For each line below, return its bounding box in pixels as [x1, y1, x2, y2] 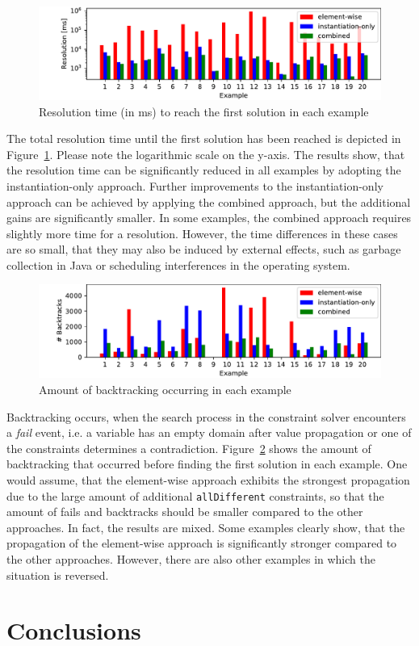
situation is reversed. [6, 566, 109, 583]
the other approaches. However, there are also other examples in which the [6, 551, 375, 567]
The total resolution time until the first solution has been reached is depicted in [6, 130, 401, 147]
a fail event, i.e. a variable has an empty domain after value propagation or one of [6, 424, 412, 441]
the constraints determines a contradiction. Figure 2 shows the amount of [6, 439, 371, 456]
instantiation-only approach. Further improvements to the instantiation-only [6, 177, 383, 194]
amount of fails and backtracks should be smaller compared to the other [6, 503, 363, 520]
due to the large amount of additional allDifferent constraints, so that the [6, 487, 384, 504]
